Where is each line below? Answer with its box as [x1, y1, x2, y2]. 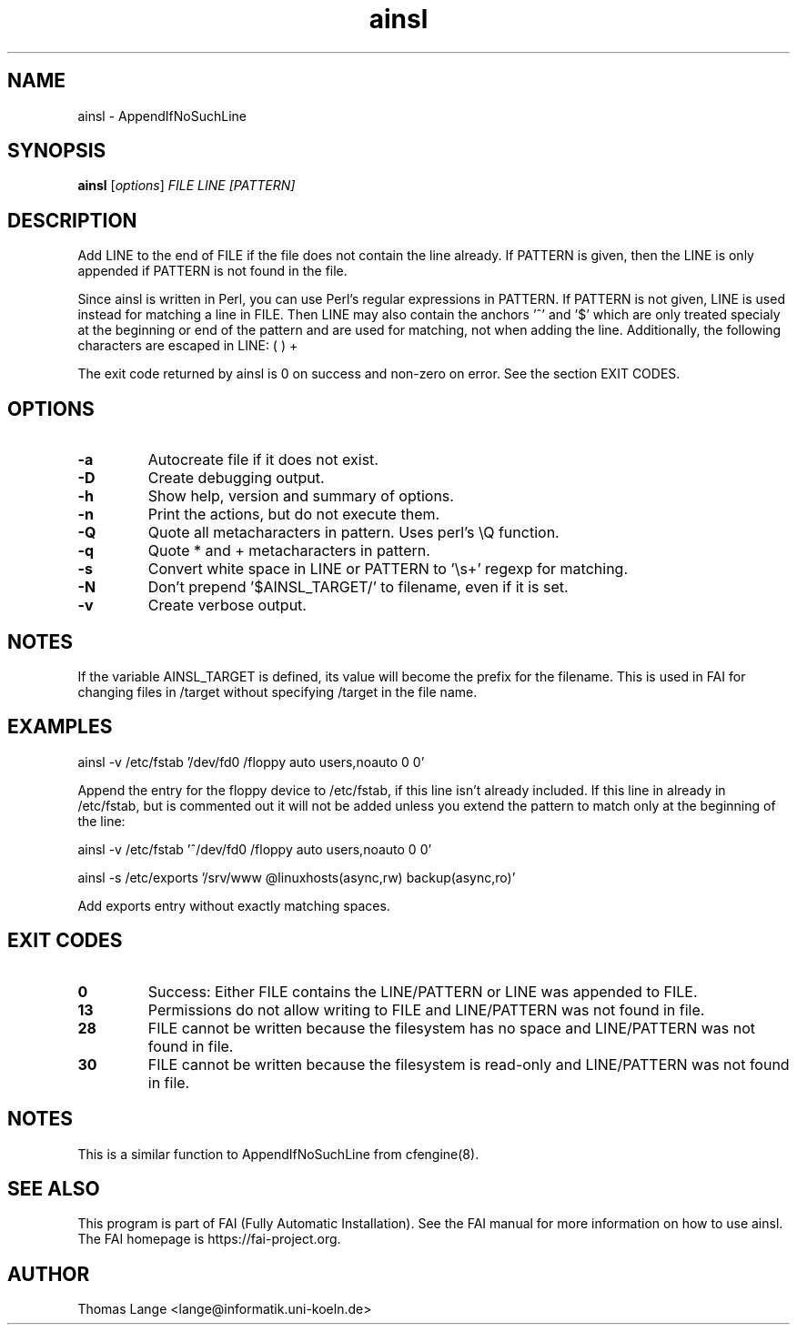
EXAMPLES [7, 715, 113, 739]
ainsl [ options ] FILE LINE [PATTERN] [77, 177, 296, 194]
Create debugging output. [147, 469, 325, 488]
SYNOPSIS [7, 139, 106, 163]
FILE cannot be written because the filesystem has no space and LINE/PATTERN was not [147, 1018, 755, 1037]
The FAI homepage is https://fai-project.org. [77, 1231, 341, 1247]
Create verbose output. [147, 596, 307, 615]
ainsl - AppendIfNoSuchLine [77, 107, 247, 124]
